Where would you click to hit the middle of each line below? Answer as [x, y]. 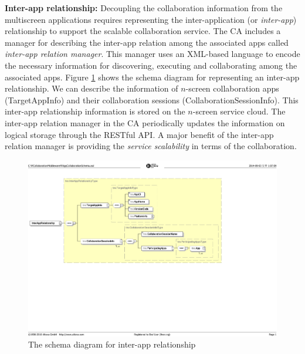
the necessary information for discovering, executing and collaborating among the [151, 65]
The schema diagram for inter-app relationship [112, 344]
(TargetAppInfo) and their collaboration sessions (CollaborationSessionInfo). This [152, 100]
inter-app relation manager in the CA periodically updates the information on [145, 122]
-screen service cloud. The [239, 111]
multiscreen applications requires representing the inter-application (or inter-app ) [151, 19]
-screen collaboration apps [232, 88]
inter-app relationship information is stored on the [95, 111]
